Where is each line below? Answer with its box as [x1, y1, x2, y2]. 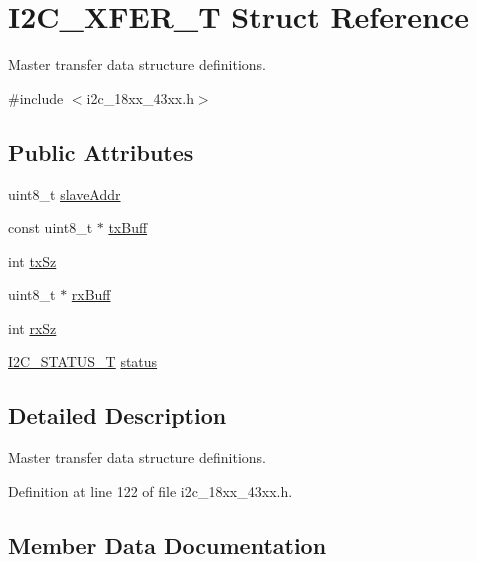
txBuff [108, 217, 148, 238]
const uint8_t [8, 217, 93, 238]
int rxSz [8, 317, 57, 338]
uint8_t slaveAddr [8, 183, 121, 204]
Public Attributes [8, 136, 194, 167]
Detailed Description [8, 400, 227, 431]
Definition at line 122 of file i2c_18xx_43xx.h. [8, 480, 293, 501]
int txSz [8, 250, 57, 271]
